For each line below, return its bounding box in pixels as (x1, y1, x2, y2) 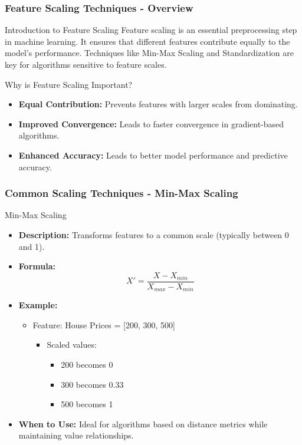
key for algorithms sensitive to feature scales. (5, 58, 167, 70)
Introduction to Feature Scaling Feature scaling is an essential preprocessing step (5, 24, 297, 36)
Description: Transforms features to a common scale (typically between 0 (18, 228, 289, 240)
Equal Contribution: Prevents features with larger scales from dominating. (18, 98, 298, 110)
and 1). (18, 240, 45, 252)
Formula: (18, 260, 55, 272)
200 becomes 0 (61, 358, 113, 371)
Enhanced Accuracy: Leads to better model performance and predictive (18, 149, 288, 161)
